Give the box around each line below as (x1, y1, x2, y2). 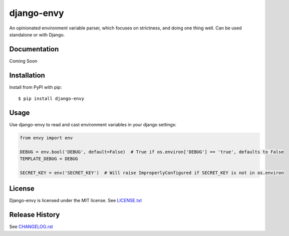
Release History (9, 211, 60, 219)
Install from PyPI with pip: (9, 84, 62, 90)
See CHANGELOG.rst (9, 224, 53, 230)
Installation (9, 71, 45, 79)
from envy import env (20, 135, 73, 141)
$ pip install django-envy (18, 96, 85, 102)
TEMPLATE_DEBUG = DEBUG (20, 156, 79, 162)
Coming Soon (9, 58, 38, 64)
